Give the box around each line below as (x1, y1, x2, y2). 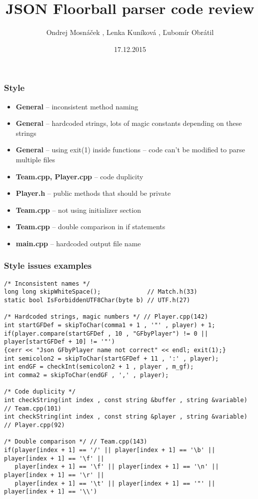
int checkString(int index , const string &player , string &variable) (4, 413, 247, 421)
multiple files (15, 154, 55, 164)
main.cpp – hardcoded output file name (15, 238, 141, 248)
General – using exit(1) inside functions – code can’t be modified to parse (15, 144, 245, 155)
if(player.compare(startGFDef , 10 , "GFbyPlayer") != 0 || (4, 330, 208, 337)
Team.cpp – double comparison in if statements (15, 221, 165, 232)
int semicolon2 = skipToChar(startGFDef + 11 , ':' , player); (4, 355, 219, 362)
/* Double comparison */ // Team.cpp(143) (4, 438, 147, 446)
